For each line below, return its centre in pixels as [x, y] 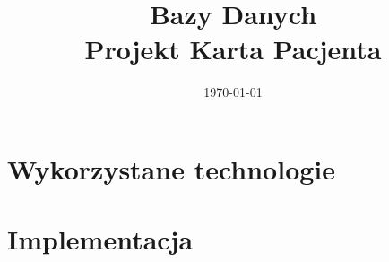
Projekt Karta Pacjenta [233, 49]
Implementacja [100, 239]
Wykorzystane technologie [172, 168]
